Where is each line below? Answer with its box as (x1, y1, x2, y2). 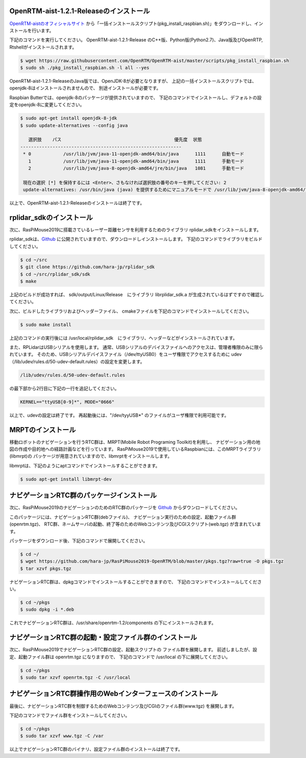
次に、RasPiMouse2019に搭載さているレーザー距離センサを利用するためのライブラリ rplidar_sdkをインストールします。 (9, 227, 262, 232)
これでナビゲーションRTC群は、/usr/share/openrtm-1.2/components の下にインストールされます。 (9, 620, 216, 626)
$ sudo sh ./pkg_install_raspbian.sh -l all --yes (20, 65, 150, 71)
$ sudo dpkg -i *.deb (20, 607, 74, 612)
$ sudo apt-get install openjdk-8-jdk (20, 115, 117, 121)
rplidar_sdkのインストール (9, 213, 93, 222)
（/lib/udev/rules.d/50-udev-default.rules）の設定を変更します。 (9, 358, 145, 365)
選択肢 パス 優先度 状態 (28, 137, 202, 143)
